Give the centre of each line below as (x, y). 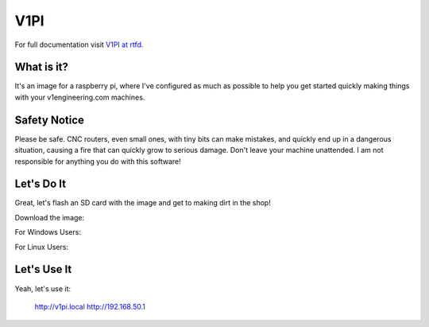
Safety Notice (50, 120)
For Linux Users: (42, 247)
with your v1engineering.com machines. (80, 97)
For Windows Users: (48, 232)
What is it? (42, 67)
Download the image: (50, 217)
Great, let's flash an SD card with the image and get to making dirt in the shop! (143, 203)
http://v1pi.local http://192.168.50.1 (90, 306)
